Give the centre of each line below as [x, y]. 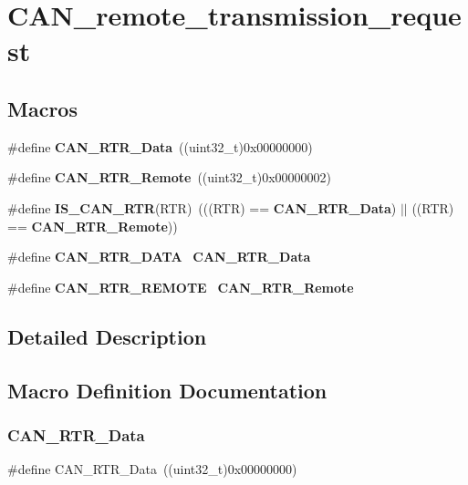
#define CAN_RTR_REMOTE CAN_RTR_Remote [181, 287]
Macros [42, 108]
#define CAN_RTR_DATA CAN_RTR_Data [159, 257]
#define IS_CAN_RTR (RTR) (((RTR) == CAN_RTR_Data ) [202, 207]
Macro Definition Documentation [167, 390]
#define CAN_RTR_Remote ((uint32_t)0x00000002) [170, 177]
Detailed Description [107, 336]
